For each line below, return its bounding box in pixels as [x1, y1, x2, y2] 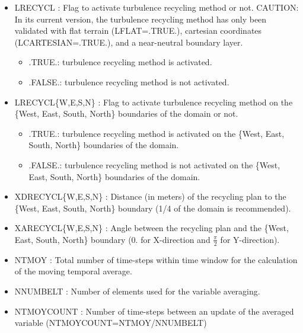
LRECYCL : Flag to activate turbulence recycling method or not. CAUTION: [14, 1, 299, 13]
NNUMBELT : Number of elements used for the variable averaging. [14, 284, 260, 297]
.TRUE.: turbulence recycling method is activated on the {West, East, [28, 127, 285, 139]
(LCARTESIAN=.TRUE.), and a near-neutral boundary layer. [14, 36, 243, 48]
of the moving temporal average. [14, 265, 132, 277]
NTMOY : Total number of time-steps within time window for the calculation [14, 253, 298, 265]
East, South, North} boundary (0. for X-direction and [14, 233, 210, 245]
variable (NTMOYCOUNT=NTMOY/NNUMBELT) [14, 316, 207, 329]
